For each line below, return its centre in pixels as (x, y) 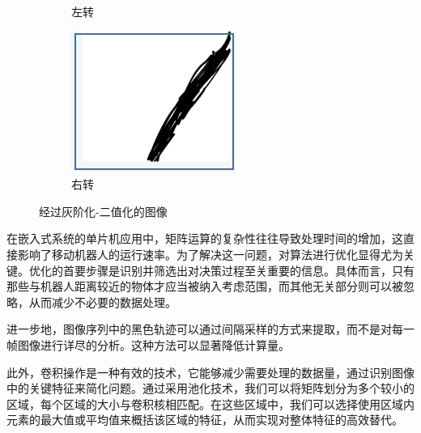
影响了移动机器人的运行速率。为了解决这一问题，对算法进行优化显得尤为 (210, 254)
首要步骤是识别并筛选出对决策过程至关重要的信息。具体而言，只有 (238, 270)
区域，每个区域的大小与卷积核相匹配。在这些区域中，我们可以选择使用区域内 (210, 403)
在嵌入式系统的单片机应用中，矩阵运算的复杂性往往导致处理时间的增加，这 (205, 238)
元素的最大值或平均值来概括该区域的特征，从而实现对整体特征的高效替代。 (205, 420)
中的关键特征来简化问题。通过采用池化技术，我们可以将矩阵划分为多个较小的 (210, 388)
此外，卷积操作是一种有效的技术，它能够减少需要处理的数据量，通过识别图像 (210, 372)
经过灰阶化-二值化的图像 (103, 211)
